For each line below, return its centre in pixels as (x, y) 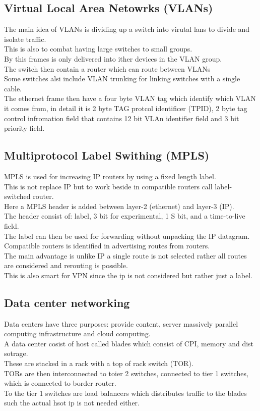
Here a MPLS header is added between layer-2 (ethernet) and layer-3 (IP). (119, 206)
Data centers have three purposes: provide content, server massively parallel (121, 323)
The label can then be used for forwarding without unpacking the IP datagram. (127, 236)
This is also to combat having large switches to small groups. (98, 49)
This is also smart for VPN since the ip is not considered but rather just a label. (128, 275)
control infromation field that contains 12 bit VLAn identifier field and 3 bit (122, 118)
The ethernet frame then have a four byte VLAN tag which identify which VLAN (130, 98)
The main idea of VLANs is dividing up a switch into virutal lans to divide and (127, 29)
